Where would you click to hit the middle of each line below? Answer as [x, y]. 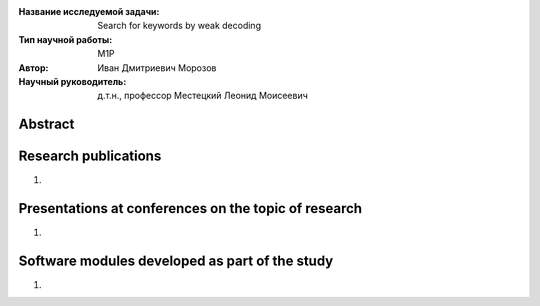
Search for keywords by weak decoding [179, 26]
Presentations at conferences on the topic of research [190, 208]
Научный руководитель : [72, 81]
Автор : [33, 67]
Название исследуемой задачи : [89, 11]
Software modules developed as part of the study [176, 260]
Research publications [90, 156]
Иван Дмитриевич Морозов [157, 67]
